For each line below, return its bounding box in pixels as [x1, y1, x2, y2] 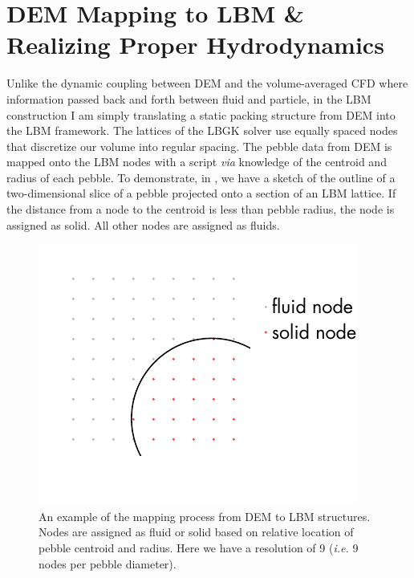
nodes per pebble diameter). [39, 555, 177, 572]
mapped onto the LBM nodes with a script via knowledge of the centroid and [6, 153, 387, 170]
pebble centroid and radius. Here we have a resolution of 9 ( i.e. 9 [39, 539, 359, 556]
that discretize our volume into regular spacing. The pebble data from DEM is [6, 137, 392, 154]
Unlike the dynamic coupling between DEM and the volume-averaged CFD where [6, 75, 408, 92]
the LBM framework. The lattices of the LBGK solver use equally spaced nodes [6, 122, 398, 139]
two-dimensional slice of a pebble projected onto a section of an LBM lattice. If [6, 185, 396, 201]
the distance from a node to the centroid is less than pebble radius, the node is [6, 201, 395, 218]
